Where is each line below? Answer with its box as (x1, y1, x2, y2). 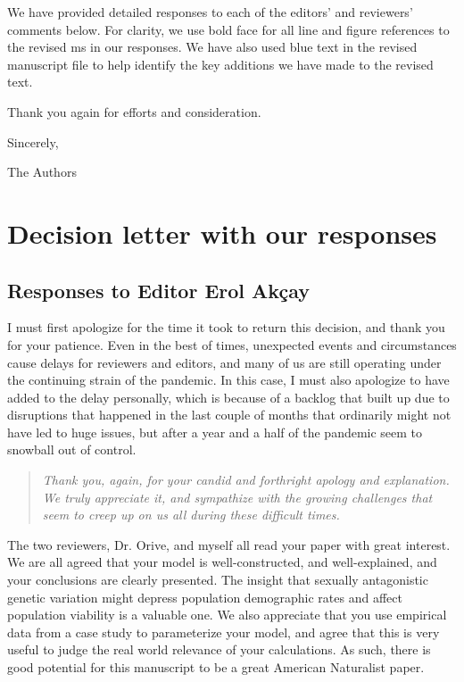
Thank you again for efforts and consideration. (7, 102, 261, 121)
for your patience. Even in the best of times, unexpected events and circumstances (7, 335, 457, 353)
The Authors (7, 162, 77, 181)
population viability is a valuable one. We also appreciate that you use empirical (7, 605, 447, 624)
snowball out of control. (7, 440, 137, 459)
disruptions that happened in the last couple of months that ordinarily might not (7, 405, 452, 424)
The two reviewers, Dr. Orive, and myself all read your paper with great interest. (7, 535, 451, 553)
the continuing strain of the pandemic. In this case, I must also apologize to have (7, 370, 450, 389)
